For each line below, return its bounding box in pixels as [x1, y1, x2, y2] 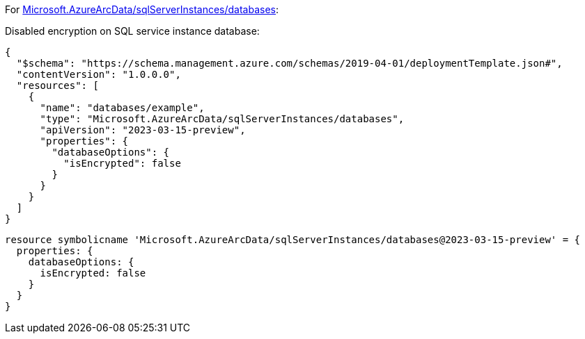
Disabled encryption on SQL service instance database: [5, 25, 260, 37]
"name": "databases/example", [40, 102, 205, 113]
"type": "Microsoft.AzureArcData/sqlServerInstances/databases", [40, 113, 405, 124]
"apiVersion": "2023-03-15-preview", [40, 124, 246, 135]
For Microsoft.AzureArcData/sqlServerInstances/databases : [5, 3, 279, 15]
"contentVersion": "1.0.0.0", [16, 69, 181, 80]
